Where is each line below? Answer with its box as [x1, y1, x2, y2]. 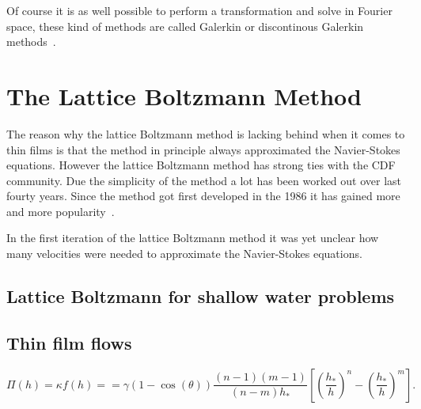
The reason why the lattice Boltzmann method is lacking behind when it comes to [6, 125, 405, 142]
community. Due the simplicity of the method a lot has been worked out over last [6, 172, 402, 188]
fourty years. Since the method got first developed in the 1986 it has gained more [6, 187, 400, 204]
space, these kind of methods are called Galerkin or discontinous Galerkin [6, 17, 364, 34]
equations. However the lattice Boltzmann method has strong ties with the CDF [6, 157, 396, 173]
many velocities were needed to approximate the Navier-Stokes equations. [6, 245, 362, 262]
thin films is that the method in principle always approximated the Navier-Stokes [6, 141, 400, 157]
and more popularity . [6, 203, 115, 219]
